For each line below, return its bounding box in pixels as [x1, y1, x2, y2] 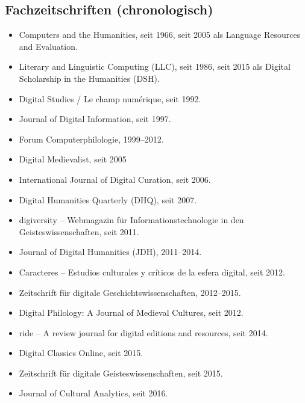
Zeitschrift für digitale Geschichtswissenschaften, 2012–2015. [19, 286, 241, 298]
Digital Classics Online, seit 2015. [19, 346, 143, 359]
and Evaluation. [19, 40, 78, 52]
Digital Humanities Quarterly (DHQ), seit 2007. [19, 193, 197, 206]
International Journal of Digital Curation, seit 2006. [19, 173, 211, 185]
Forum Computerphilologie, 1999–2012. [19, 132, 164, 145]
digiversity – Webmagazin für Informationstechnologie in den [19, 214, 244, 226]
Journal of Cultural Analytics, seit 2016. [19, 387, 168, 399]
